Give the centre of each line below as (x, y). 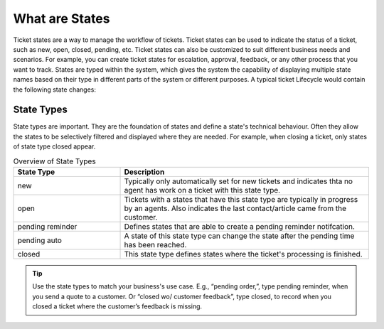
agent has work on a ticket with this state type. (202, 190)
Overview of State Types (54, 161)
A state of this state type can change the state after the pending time (239, 236)
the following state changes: (54, 90)
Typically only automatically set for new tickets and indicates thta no (239, 181)
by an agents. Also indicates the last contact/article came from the (235, 208)
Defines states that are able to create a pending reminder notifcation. (240, 226)
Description (144, 172)
